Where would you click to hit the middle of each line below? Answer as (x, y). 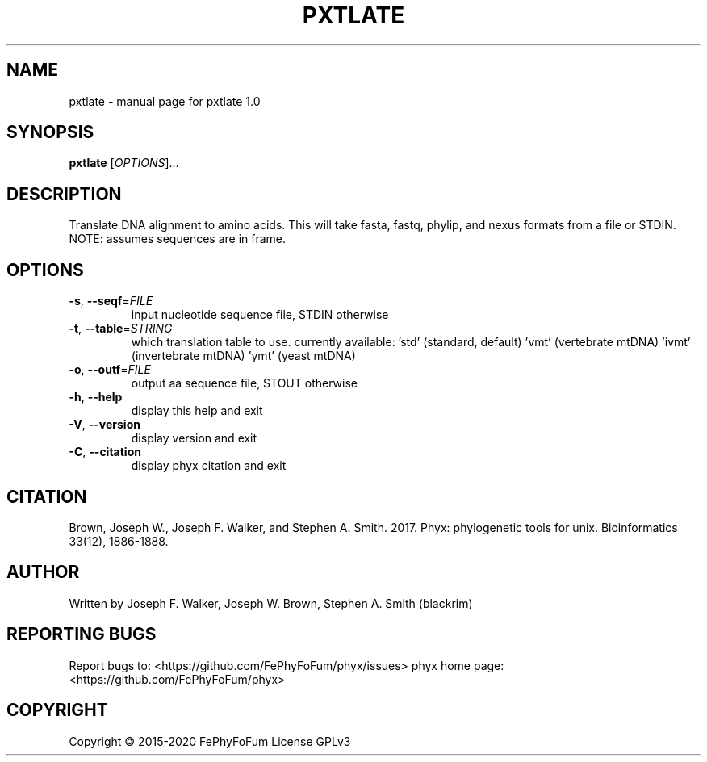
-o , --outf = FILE (110, 370)
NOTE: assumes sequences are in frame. (178, 239)
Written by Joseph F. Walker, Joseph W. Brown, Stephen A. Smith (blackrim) (271, 603)
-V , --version (105, 425)
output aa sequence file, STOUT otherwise (244, 383)
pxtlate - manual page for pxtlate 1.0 (165, 101)
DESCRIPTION (64, 194)
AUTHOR (43, 572)
